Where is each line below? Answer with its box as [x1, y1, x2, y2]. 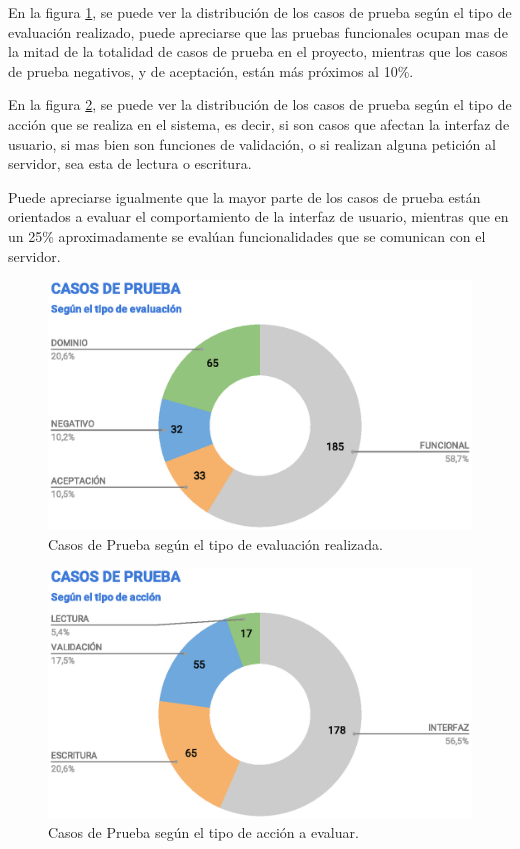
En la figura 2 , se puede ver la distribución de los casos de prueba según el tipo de [8, 94, 512, 115]
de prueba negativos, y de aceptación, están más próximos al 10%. [8, 60, 414, 81]
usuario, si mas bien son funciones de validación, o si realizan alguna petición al [8, 133, 496, 154]
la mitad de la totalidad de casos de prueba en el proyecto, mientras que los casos [8, 41, 508, 62]
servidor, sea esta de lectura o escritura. [8, 153, 252, 174]
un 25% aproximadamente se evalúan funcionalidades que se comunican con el [8, 225, 486, 246]
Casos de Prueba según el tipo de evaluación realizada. [48, 533, 383, 554]
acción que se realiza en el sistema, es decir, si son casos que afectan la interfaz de [8, 113, 510, 134]
